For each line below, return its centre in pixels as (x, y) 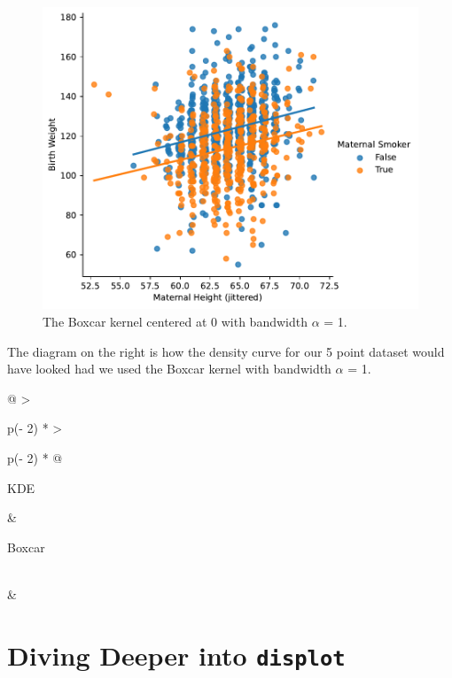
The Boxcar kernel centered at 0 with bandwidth (175, 322)
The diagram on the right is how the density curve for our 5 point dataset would (226, 351)
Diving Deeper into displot (176, 655)
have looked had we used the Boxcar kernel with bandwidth (169, 369)
